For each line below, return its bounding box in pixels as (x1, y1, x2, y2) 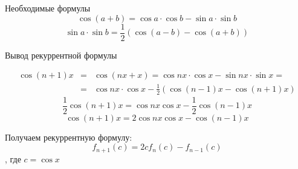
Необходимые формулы (5, 2, 91, 14)
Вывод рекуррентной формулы (5, 48, 117, 61)
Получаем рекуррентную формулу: (5, 130, 132, 143)
